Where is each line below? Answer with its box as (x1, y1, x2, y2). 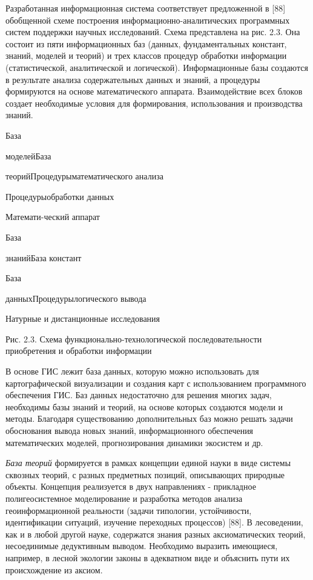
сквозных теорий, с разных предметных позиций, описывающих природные (5, 468, 285, 481)
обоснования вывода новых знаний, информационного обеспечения (5, 424, 254, 437)
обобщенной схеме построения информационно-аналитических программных (5, 13, 290, 26)
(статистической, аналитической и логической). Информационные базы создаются (5, 61, 308, 73)
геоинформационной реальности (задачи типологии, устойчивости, (5, 504, 252, 516)
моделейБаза (5, 149, 51, 162)
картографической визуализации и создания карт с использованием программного (5, 376, 306, 389)
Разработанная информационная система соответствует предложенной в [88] (5, 2, 286, 14)
